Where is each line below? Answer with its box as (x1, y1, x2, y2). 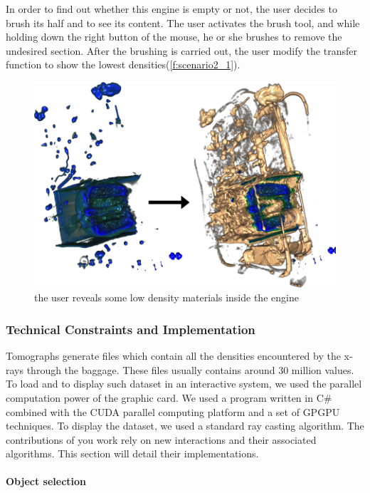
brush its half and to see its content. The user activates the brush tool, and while (6, 15, 360, 30)
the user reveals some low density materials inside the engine (34, 290, 299, 305)
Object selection (6, 474, 87, 489)
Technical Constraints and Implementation (6, 320, 255, 338)
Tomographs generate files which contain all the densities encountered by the (6, 348, 341, 363)
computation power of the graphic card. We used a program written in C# (6, 390, 332, 405)
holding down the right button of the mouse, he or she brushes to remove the (6, 29, 342, 44)
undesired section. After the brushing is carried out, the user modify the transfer (6, 43, 357, 58)
